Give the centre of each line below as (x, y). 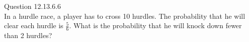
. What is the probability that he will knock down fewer (155, 25)
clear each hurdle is (34, 25)
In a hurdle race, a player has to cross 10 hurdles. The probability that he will (125, 16)
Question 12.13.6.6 (33, 6)
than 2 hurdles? (28, 35)
